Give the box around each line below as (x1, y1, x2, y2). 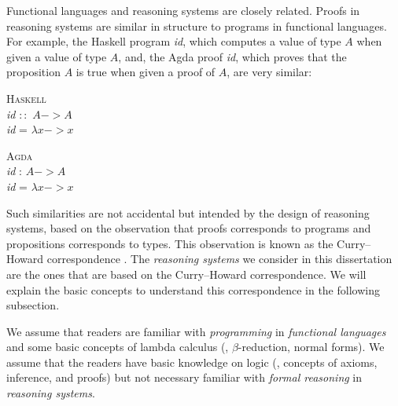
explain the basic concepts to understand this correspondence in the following (6, 281, 380, 298)
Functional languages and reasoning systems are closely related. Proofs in (6, 2, 360, 18)
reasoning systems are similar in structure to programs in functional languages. (6, 17, 387, 34)
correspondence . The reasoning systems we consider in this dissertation (46, 251, 392, 267)
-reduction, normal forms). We (238, 338, 385, 355)
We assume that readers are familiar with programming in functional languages (6, 323, 386, 339)
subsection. (6, 297, 60, 313)
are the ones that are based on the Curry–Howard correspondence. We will (6, 265, 367, 282)
